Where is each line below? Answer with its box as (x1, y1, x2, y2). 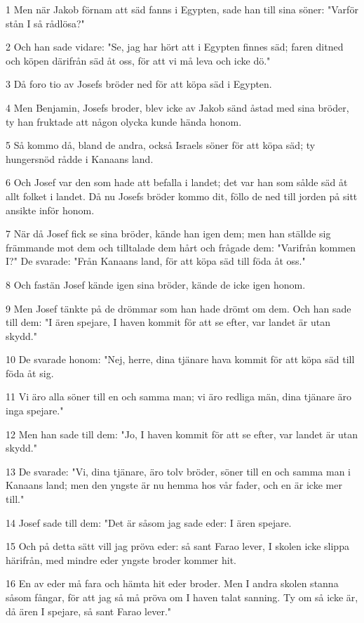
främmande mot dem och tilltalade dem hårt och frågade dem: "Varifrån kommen (6, 240, 356, 254)
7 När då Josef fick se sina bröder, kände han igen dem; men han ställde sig (6, 226, 331, 241)
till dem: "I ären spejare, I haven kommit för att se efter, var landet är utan (6, 315, 330, 329)
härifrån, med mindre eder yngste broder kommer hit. (6, 552, 236, 567)
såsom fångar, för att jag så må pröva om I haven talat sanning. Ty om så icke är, (6, 590, 358, 604)
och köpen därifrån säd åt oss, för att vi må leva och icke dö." (6, 53, 271, 67)
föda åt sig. (6, 365, 54, 380)
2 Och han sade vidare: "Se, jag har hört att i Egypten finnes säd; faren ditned (6, 39, 344, 54)
